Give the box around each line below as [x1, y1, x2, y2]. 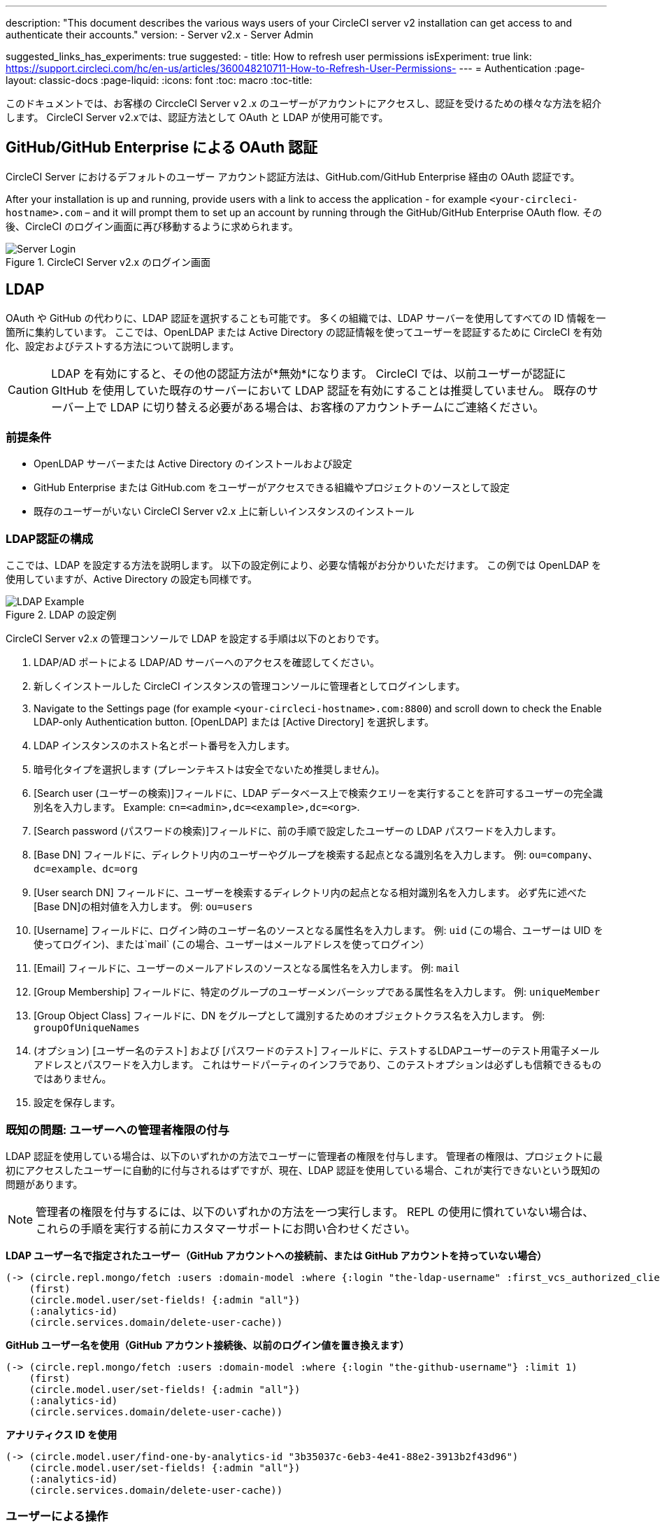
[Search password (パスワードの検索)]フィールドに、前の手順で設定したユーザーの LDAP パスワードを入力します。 [34, 825, 561, 837]
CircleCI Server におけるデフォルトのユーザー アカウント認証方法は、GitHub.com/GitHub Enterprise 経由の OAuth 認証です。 [6, 170, 580, 183]
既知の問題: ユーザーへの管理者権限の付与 [6, 1122, 229, 1137]
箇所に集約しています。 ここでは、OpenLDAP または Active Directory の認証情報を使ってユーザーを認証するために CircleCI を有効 [6, 325, 603, 338]
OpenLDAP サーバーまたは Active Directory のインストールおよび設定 [34, 458, 352, 470]
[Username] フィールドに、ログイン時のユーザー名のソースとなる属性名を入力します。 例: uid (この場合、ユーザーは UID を [34, 924, 603, 937]
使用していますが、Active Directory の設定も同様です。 [6, 573, 258, 586]
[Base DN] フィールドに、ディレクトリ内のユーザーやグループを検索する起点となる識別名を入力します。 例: [34, 849, 526, 861]
